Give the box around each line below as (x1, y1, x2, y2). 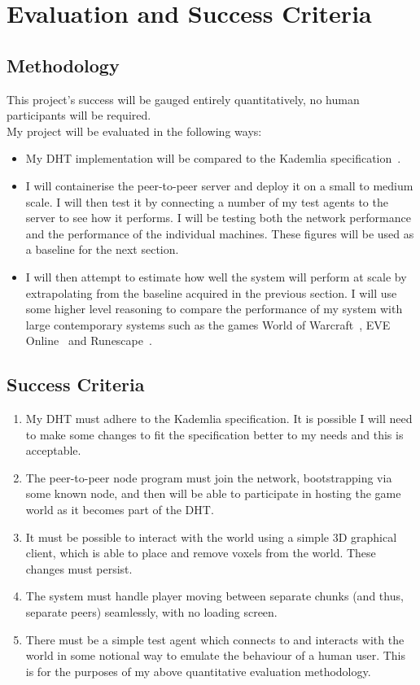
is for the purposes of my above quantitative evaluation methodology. (25, 662, 371, 679)
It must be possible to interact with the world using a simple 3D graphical (25, 528, 397, 545)
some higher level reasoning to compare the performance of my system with (25, 300, 403, 317)
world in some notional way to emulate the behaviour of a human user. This (25, 647, 406, 664)
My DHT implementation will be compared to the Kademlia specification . (25, 150, 401, 167)
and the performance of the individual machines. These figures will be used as (25, 225, 414, 242)
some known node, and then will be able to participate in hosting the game (25, 485, 401, 502)
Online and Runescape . (25, 332, 152, 349)
